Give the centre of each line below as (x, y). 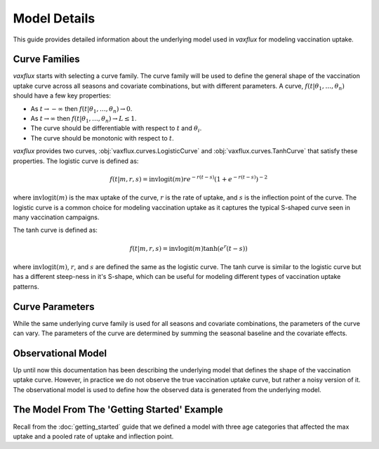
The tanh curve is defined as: (55, 230)
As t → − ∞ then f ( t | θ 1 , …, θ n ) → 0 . (81, 109)
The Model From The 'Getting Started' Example (118, 410)
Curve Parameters (54, 307)
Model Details (54, 18)
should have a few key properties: (62, 96)
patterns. (26, 286)
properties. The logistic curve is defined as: (76, 161)
